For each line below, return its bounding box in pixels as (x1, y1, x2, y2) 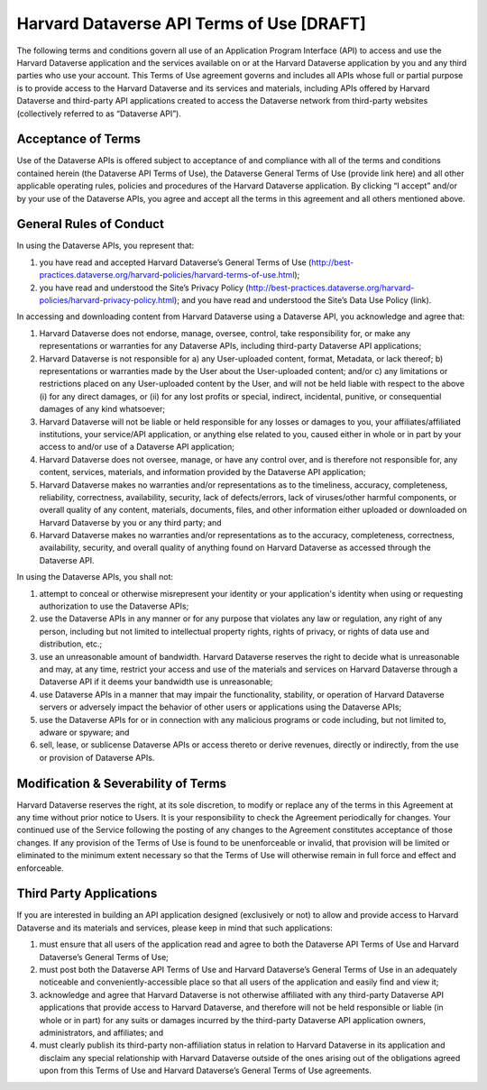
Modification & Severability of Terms (16, 775, 227, 791)
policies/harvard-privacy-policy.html (39, 295, 175, 306)
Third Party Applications (16, 886, 158, 902)
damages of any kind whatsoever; (39, 404, 166, 415)
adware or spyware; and (39, 727, 130, 737)
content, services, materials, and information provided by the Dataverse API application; (39, 467, 366, 478)
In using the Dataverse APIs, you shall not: (16, 572, 174, 582)
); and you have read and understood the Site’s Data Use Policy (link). (173, 295, 432, 306)
